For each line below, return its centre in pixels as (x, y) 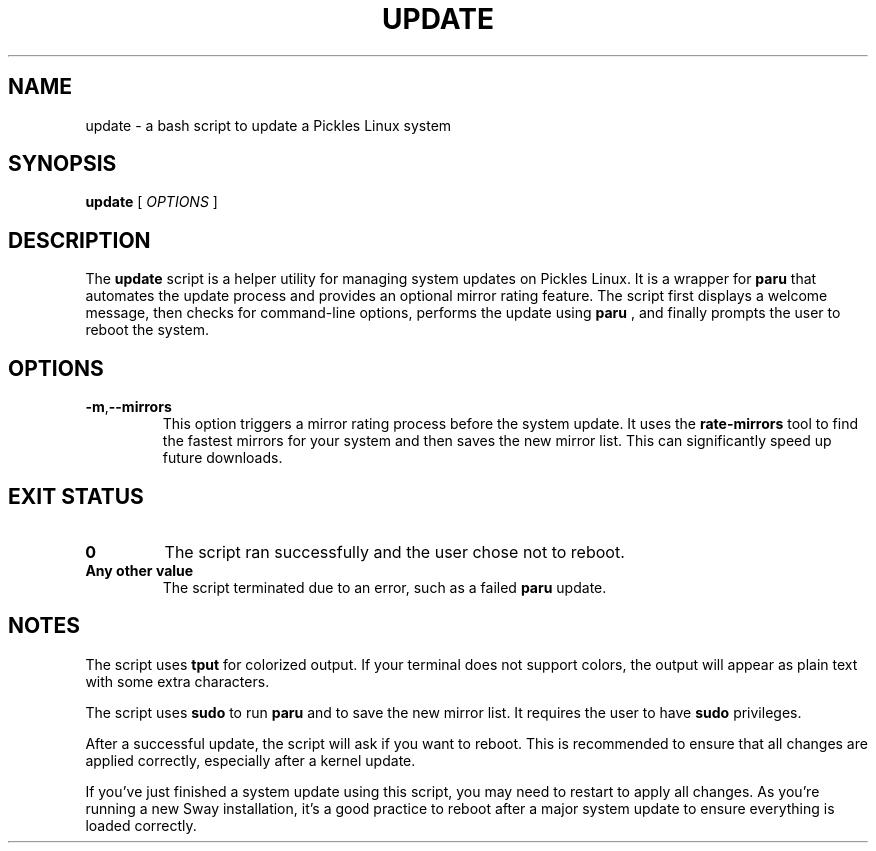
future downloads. (222, 458)
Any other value (139, 570)
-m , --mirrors (128, 407)
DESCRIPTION (79, 240)
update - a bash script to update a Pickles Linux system (268, 125)
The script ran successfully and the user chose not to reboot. (394, 551)
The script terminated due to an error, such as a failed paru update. (384, 587)
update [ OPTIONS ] (151, 202)
